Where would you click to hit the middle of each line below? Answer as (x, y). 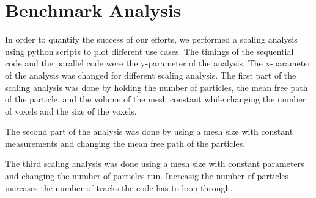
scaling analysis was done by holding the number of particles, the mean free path (156, 87)
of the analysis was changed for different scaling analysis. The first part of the (151, 75)
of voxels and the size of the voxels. (71, 111)
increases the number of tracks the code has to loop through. (119, 187)
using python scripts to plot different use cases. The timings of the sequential (149, 51)
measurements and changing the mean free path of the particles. (125, 143)
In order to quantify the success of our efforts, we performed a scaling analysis (151, 39)
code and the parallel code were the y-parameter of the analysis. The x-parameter (158, 63)
